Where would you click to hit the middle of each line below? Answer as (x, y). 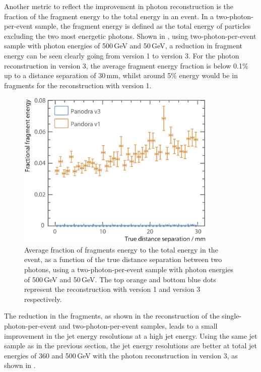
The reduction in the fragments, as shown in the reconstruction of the (112, 316)
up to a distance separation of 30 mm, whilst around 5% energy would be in (121, 75)
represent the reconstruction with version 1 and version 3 (112, 289)
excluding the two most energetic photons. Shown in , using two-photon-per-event (130, 36)
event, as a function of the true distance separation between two (123, 259)
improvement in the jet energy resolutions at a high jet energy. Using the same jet (131, 335)
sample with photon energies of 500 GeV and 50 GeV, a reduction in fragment (123, 46)
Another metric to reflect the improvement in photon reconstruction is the (119, 6)
